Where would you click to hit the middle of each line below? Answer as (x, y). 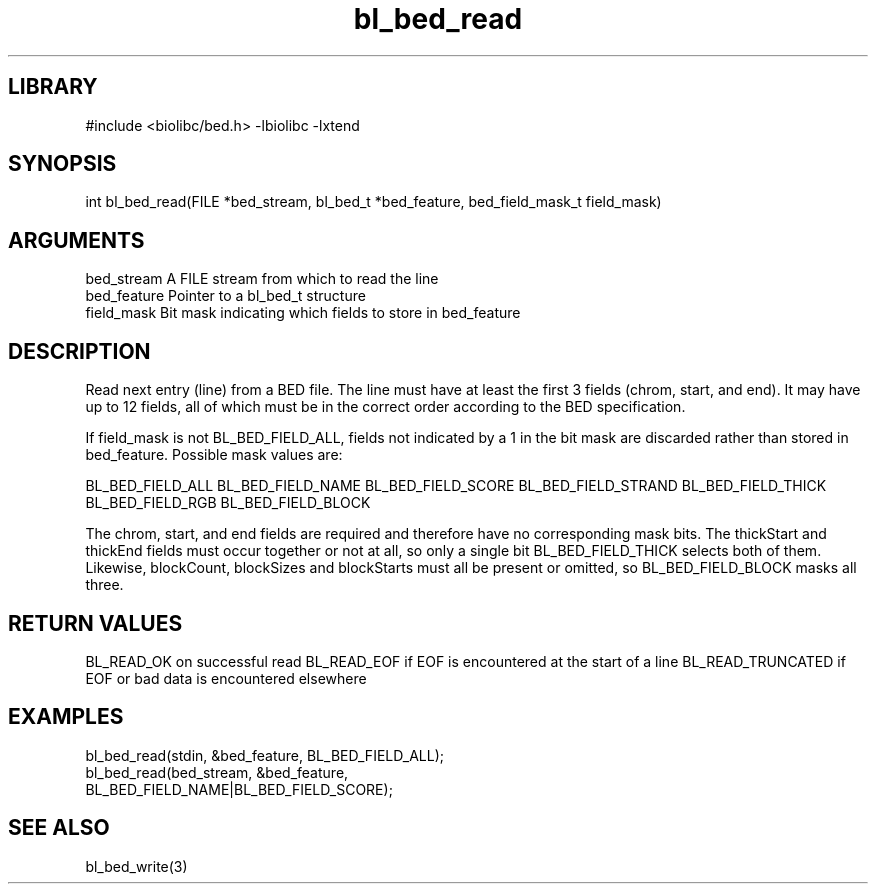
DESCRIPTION (79, 351)
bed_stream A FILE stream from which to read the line (262, 279)
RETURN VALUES (95, 623)
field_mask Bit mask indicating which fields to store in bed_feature (303, 313)
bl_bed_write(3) (136, 866)
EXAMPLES (66, 717)
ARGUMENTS (76, 240)
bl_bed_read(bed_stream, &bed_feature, (217, 772)
